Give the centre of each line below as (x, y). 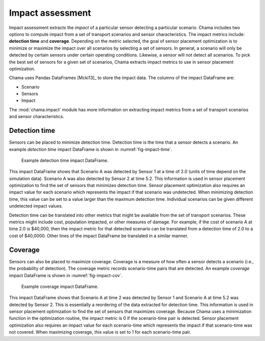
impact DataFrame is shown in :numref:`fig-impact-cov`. (66, 275)
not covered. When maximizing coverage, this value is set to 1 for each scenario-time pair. (100, 332)
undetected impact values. (36, 206)
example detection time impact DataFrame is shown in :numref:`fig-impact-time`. (91, 149)
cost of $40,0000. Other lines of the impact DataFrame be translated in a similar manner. (99, 236)
